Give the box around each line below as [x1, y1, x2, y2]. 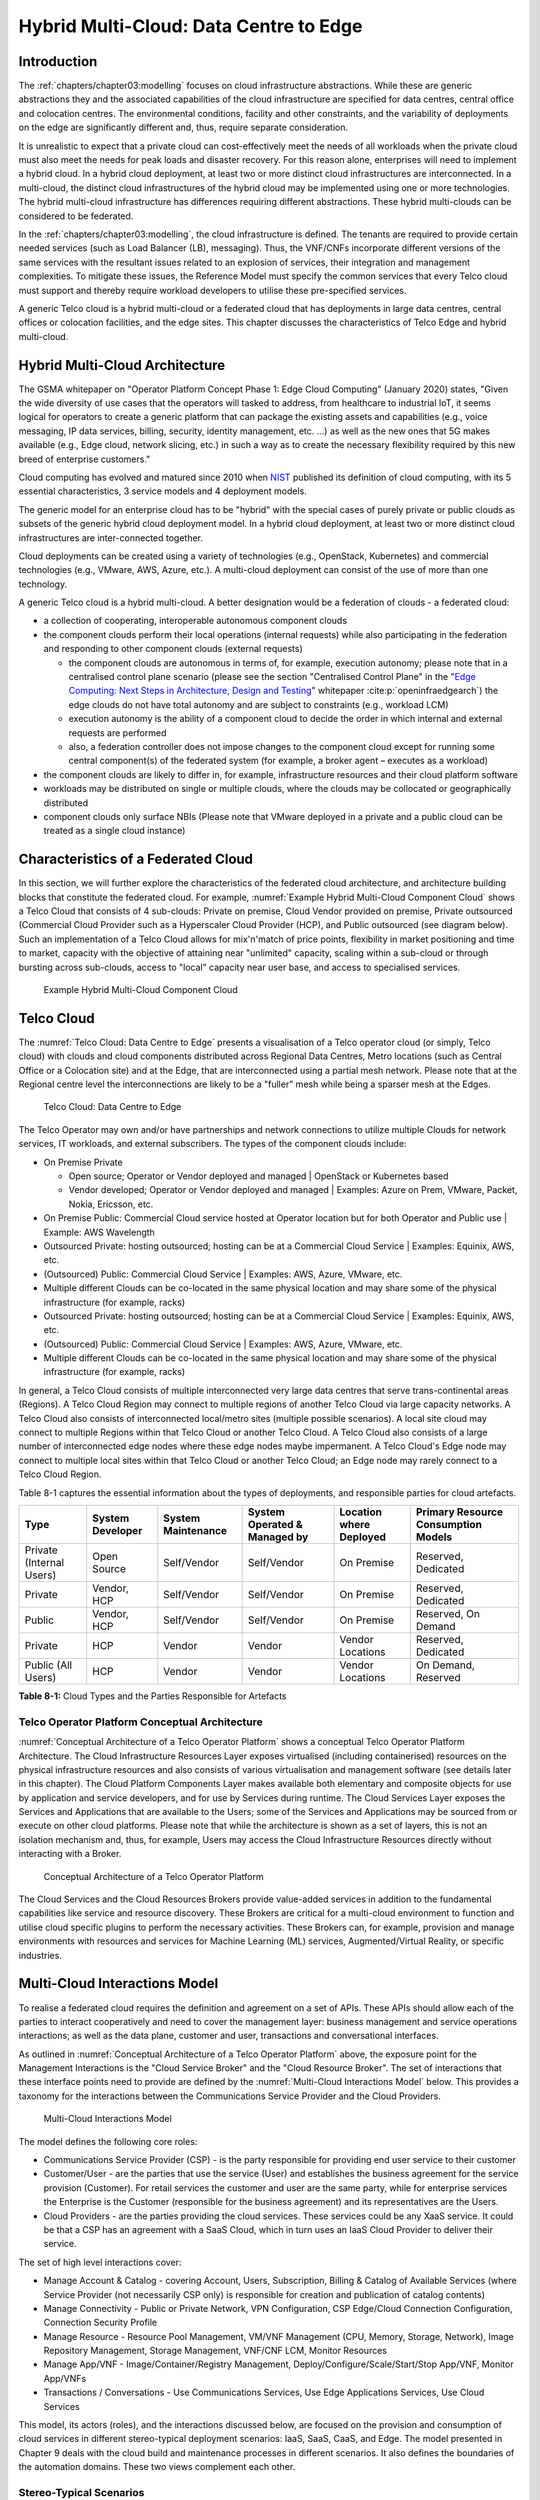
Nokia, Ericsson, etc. [68, 1198, 154, 1210]
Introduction [18, 53, 98, 70]
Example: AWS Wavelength [43, 1226, 155, 1238]
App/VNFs [43, 2372, 87, 2384]
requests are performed [68, 726, 167, 739]
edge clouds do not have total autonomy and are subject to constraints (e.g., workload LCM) [68, 698, 449, 710]
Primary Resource [415, 1505, 504, 1519]
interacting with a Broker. [18, 1848, 122, 1860]
